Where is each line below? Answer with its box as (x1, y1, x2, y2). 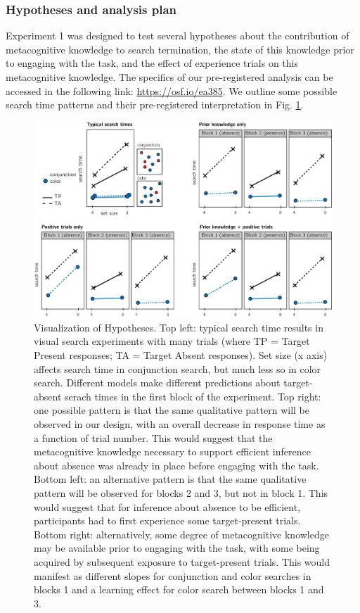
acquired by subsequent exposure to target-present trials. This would (34, 554, 330, 569)
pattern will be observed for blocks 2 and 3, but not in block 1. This (34, 486, 328, 500)
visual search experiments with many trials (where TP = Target (34, 334, 310, 348)
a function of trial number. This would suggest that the (34, 430, 273, 445)
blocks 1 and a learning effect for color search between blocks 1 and (34, 582, 324, 597)
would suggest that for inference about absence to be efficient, (34, 499, 301, 514)
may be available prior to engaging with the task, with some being (34, 541, 320, 555)
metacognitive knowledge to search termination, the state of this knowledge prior (6, 42, 354, 56)
